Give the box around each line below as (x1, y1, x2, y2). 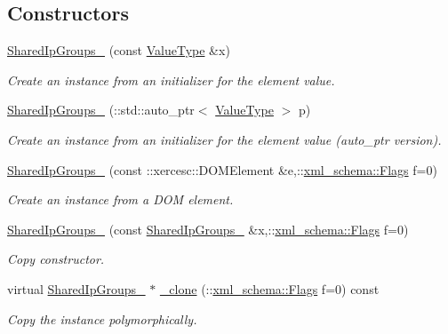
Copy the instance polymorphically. (7, 309, 197, 328)
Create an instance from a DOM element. (7, 190, 234, 209)
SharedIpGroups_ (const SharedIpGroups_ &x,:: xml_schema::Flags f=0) (7, 219, 409, 238)
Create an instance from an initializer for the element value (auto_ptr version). (7, 130, 442, 148)
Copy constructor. (7, 250, 105, 268)
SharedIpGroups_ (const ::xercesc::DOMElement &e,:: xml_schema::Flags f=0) (7, 160, 437, 179)
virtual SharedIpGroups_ (7, 279, 146, 298)
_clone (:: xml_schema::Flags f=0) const (159, 279, 380, 298)
